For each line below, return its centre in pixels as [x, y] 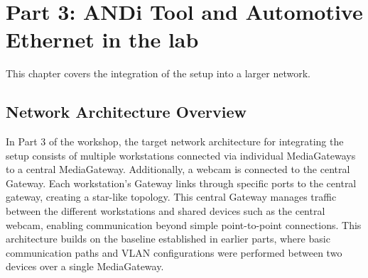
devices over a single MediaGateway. [85, 266]
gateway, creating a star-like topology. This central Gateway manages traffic [171, 197]
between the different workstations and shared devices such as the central [166, 211]
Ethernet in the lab [102, 39]
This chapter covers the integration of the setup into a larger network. [158, 73]
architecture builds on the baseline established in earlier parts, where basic [168, 239]
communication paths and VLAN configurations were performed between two [174, 252]
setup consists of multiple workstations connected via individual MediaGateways [181, 155]
